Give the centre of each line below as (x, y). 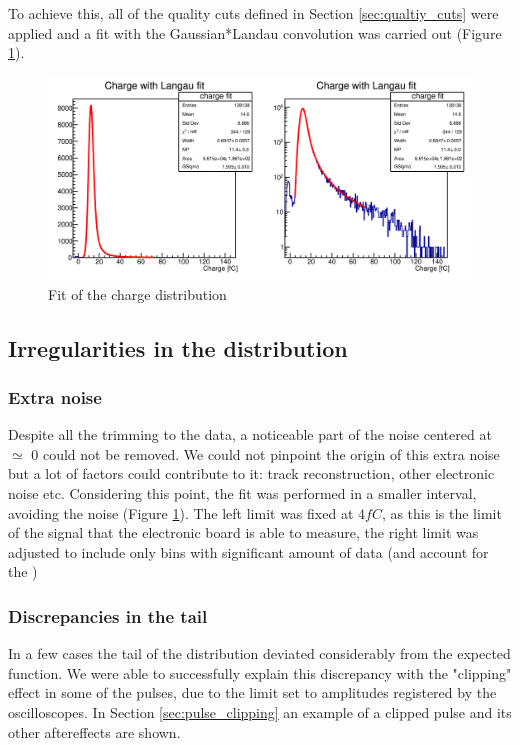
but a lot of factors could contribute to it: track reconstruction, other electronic (251, 473)
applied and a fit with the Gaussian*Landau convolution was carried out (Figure (255, 32)
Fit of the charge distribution (137, 293)
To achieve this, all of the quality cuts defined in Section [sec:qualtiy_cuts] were (253, 13)
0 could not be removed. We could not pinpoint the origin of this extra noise (265, 453)
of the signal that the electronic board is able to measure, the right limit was (243, 532)
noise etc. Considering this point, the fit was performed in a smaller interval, (242, 493)
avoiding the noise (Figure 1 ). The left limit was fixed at (181, 512)
